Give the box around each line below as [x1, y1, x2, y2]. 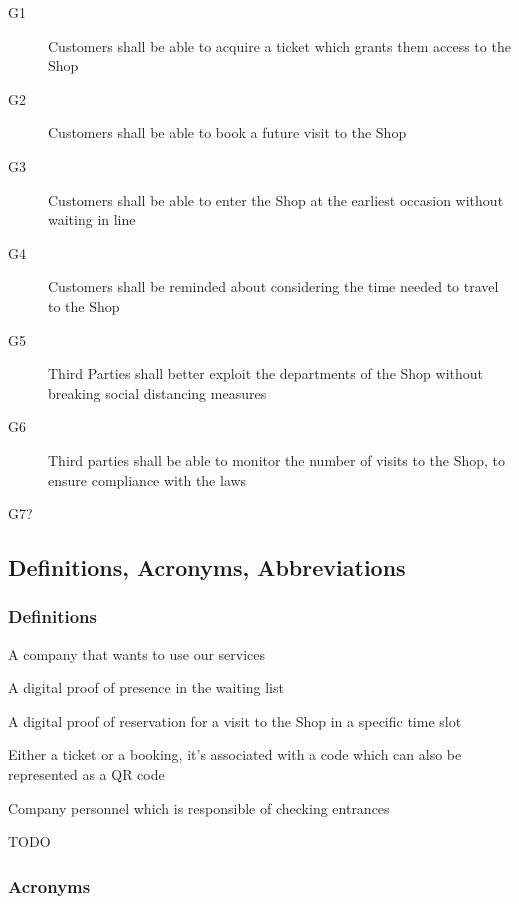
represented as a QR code [8, 764, 165, 785]
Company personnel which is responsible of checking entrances [8, 797, 390, 818]
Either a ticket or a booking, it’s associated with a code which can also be [8, 744, 462, 765]
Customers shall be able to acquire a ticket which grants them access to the [48, 35, 511, 56]
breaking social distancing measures [48, 382, 267, 403]
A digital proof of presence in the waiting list [8, 677, 284, 698]
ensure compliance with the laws [48, 469, 247, 490]
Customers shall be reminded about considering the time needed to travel [48, 276, 499, 297]
